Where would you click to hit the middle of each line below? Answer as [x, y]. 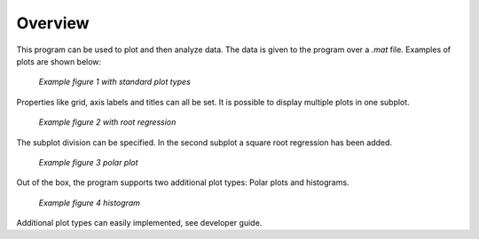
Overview [53, 23]
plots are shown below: [59, 61]
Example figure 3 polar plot [88, 162]
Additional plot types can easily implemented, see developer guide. [139, 223]
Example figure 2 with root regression [107, 122]
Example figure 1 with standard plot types [114, 82]
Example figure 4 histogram [90, 203]
